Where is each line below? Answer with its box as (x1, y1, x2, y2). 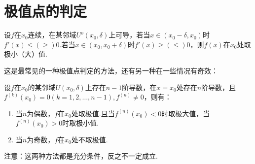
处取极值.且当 (71, 108, 115, 118)
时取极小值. (62, 118, 99, 128)
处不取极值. (71, 134, 108, 144)
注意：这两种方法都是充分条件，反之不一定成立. (4, 151, 158, 161)
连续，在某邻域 (28, 30, 76, 40)
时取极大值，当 (161, 108, 210, 118)
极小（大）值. (4, 49, 47, 59)
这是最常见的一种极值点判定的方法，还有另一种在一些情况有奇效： (4, 65, 218, 75)
